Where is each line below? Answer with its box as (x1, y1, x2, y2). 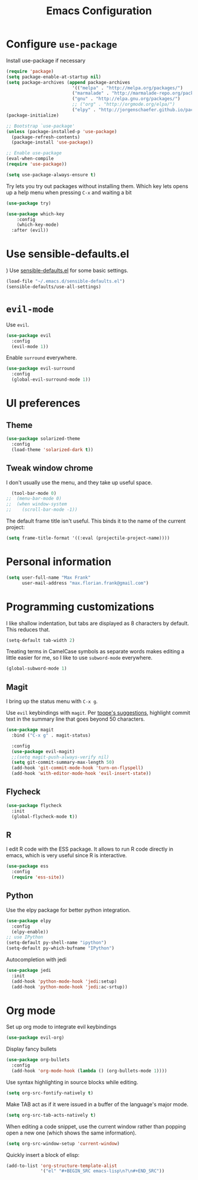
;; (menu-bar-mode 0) (6, 495, 62, 502)
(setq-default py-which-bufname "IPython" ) (6, 945, 115, 951)
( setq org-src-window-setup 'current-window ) (6, 1140, 120, 1146)
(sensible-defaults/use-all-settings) (6, 284, 101, 290)
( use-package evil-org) (6, 1035, 65, 1041)
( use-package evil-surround (6, 365, 75, 372)
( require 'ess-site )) (11, 874, 65, 880)
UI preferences (6, 397, 81, 410)
